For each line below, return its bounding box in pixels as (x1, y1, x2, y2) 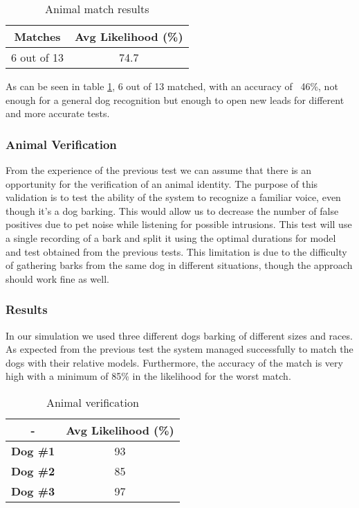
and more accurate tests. (6, 106, 110, 121)
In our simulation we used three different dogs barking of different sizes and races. (6, 328, 353, 342)
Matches (14, 28, 61, 44)
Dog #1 (11, 442, 55, 459)
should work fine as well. (6, 271, 109, 286)
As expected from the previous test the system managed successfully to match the (6, 342, 353, 356)
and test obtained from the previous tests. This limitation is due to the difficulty (6, 244, 347, 259)
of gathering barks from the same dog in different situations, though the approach (6, 258, 353, 272)
